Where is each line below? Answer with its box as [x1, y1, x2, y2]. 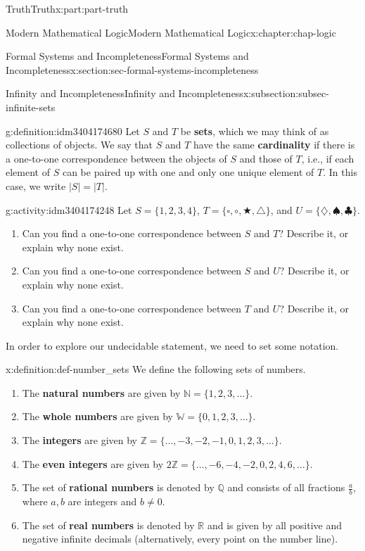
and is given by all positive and [207, 517, 342, 532]
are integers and [68, 494, 137, 509]
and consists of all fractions [227, 480, 345, 495]
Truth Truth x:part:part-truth [6, 1, 129, 15]
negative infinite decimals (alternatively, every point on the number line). [22, 531, 338, 546]
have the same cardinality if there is [193, 137, 355, 152]
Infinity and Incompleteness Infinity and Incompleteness [6, 86, 243, 101]
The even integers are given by [22, 456, 164, 471]
